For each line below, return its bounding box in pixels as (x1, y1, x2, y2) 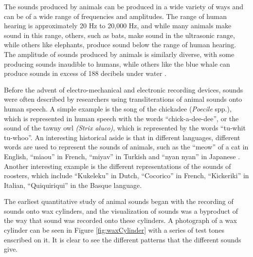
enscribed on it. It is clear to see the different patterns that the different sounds (4, 234, 241, 244)
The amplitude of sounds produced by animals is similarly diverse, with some (4, 49, 235, 59)
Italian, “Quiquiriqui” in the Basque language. (4, 180, 142, 190)
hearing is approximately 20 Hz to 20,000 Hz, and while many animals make (4, 20, 232, 31)
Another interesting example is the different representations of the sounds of (4, 161, 231, 171)
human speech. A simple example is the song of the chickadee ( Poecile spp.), (4, 103, 232, 113)
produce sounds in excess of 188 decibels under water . (4, 68, 166, 78)
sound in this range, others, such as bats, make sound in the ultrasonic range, (4, 30, 235, 40)
